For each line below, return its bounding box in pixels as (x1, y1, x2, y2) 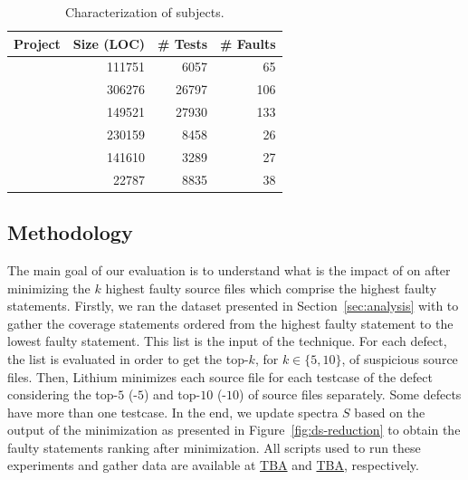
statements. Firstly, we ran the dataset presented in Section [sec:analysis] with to (7, 296, 459, 315)
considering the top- (7, 385, 119, 404)
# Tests (158, 34, 208, 53)
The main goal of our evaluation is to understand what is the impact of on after (7, 260, 451, 279)
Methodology (7, 218, 133, 246)
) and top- (144, 385, 201, 404)
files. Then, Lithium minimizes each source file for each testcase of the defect (7, 367, 433, 386)
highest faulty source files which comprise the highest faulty (105, 278, 437, 297)
